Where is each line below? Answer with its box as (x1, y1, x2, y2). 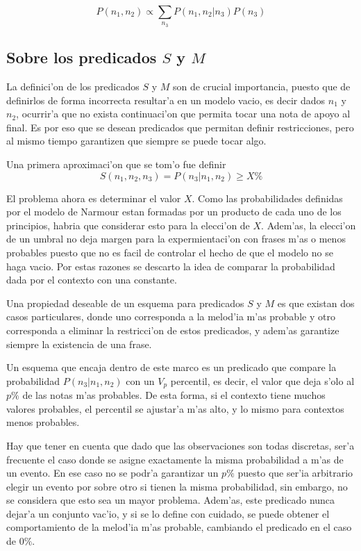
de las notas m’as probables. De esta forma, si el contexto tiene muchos (22, 388, 326, 402)
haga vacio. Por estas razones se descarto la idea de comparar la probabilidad (6, 258, 335, 273)
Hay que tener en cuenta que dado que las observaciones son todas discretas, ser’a (6, 438, 355, 452)
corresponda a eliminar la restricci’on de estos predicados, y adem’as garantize (6, 322, 339, 337)
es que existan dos (277, 295, 355, 310)
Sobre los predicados (6, 47, 157, 68)
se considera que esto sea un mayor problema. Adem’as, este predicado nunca (6, 493, 335, 507)
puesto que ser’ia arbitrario (237, 466, 353, 480)
